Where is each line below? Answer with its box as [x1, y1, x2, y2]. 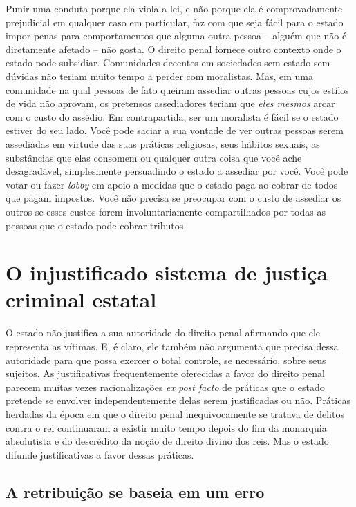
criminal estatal [6, 285, 157, 314]
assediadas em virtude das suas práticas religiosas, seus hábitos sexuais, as [6, 136, 320, 151]
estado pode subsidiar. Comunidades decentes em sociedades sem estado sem [6, 55, 330, 70]
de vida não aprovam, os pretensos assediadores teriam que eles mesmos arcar [6, 96, 335, 111]
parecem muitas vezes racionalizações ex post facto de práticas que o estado [6, 379, 325, 394]
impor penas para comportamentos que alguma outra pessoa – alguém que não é [6, 28, 347, 43]
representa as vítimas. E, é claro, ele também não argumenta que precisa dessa [6, 339, 339, 353]
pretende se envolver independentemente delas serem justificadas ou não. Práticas [6, 393, 350, 408]
